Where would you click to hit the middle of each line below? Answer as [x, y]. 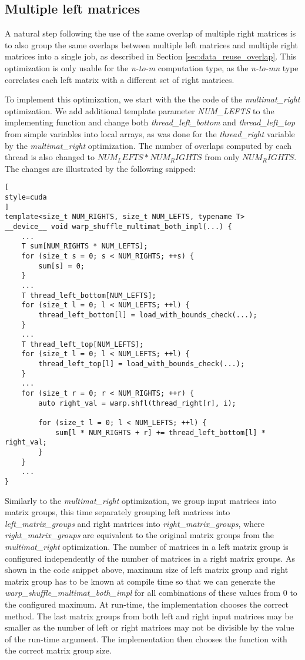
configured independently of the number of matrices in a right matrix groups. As [150, 558]
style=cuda [26, 197]
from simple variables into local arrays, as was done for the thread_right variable [150, 133]
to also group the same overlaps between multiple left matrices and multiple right [151, 44]
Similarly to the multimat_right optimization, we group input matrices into [141, 500]
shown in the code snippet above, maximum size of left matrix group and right [147, 570]
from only [222, 157]
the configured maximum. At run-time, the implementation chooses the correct [147, 604]
